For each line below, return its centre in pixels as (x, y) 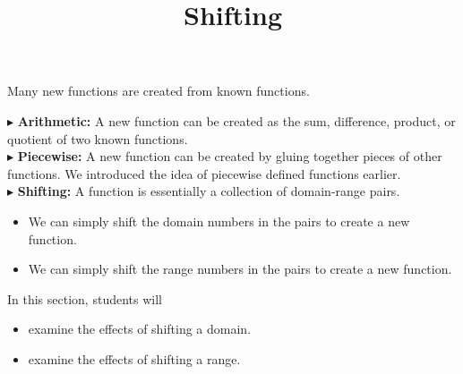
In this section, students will (85, 298)
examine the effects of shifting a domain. (140, 329)
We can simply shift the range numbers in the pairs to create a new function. (240, 269)
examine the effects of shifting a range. (134, 358)
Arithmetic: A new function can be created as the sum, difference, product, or (236, 120)
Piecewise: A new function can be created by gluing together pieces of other (230, 156)
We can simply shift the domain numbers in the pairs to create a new (219, 221)
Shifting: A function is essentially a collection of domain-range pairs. (209, 191)
